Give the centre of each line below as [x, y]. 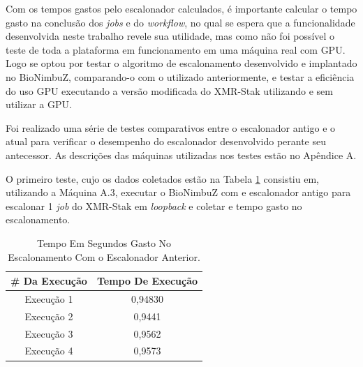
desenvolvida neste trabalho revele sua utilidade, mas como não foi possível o [170, 36]
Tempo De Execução [147, 281]
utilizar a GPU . [39, 104]
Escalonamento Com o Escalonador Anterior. [104, 256]
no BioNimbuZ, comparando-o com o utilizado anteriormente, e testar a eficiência [180, 76]
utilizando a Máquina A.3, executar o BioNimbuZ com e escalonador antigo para [178, 192]
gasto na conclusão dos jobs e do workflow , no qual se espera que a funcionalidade [180, 22]
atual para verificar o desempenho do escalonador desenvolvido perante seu [166, 141]
